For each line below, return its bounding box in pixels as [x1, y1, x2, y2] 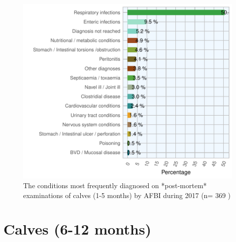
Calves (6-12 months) [3, 219, 151, 239]
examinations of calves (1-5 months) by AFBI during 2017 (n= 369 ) [23, 190, 231, 200]
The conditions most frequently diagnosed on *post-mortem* [23, 180, 207, 190]
